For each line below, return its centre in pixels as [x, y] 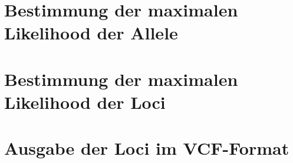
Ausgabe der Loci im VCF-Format [147, 148]
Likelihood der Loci [85, 102]
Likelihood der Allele [91, 33]
